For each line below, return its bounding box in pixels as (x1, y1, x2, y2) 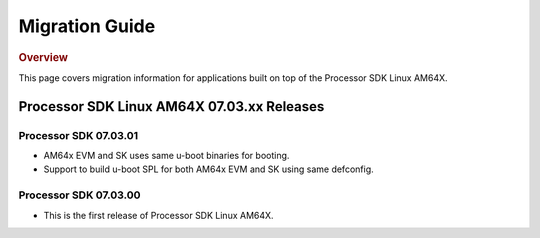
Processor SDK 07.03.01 (18, 128, 139, 142)
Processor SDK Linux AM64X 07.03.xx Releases (18, 98, 325, 115)
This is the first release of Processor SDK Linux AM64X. (43, 209, 274, 221)
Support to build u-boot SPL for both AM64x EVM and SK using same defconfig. (43, 163, 374, 175)
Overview (18, 50, 69, 64)
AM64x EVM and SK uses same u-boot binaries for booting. (43, 149, 290, 161)
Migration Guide (18, 15, 156, 37)
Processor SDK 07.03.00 (18, 188, 141, 202)
